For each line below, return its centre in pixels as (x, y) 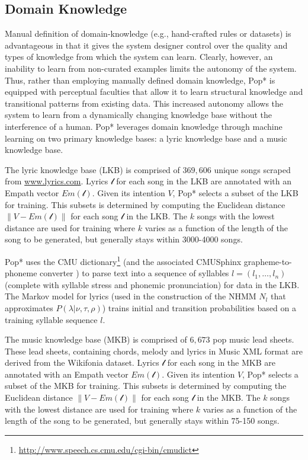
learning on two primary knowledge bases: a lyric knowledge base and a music (146, 138)
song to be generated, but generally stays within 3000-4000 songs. (124, 239)
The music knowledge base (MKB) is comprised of (96, 339)
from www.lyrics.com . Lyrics (57, 181)
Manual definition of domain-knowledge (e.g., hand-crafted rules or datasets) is (148, 33)
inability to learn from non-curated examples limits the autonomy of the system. (151, 68)
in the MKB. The (229, 397)
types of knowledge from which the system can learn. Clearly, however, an (139, 57)
